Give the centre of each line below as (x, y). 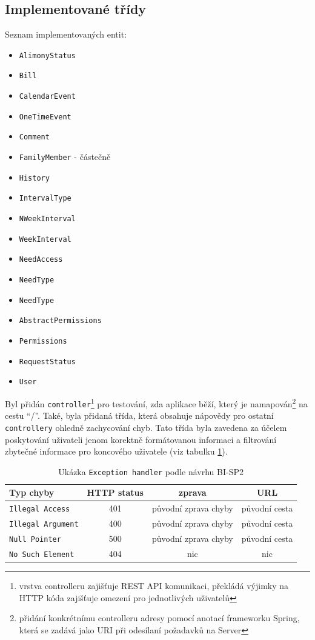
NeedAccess (41, 260)
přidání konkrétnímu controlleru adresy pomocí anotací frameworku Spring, (159, 618)
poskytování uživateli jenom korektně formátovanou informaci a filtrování (141, 439)
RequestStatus (47, 362)
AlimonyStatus (47, 55)
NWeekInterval (47, 219)
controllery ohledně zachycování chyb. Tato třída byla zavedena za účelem (146, 427)
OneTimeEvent (45, 117)
